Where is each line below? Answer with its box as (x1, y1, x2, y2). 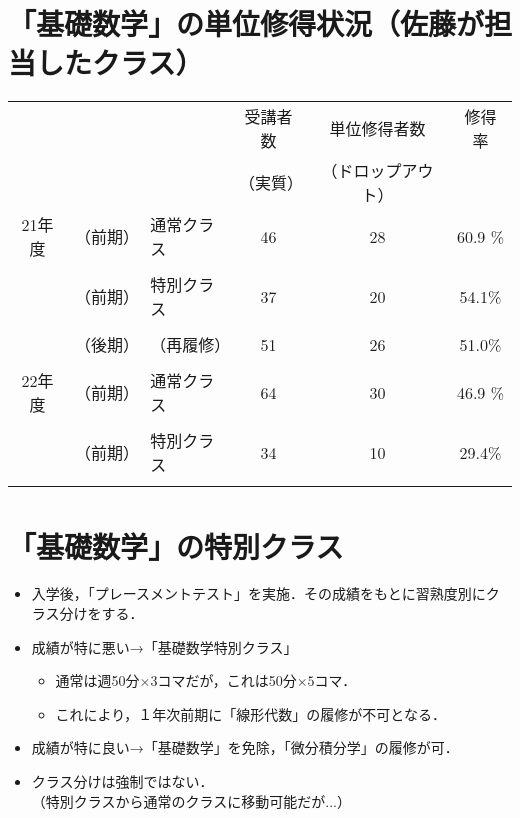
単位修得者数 (329, 117, 426, 141)
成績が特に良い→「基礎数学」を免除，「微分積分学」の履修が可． (31, 737, 459, 758)
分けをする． (59, 603, 144, 624)
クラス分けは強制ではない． (31, 771, 214, 791)
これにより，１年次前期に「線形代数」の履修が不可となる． (55, 703, 446, 724)
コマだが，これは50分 (157, 670, 297, 691)
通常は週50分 (55, 670, 140, 691)
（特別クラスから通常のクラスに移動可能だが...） (31, 790, 351, 811)
